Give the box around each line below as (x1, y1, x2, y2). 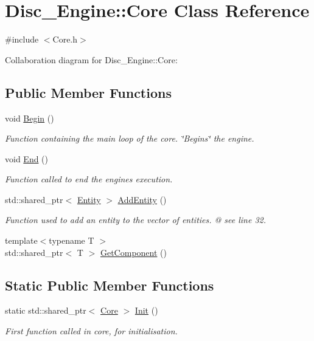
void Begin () (5, 111, 54, 124)
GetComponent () (100, 246, 167, 258)
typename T (49, 234, 94, 247)
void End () (5, 152, 49, 165)
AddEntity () (117, 193, 167, 205)
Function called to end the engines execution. (5, 173, 173, 185)
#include (5, 33, 39, 46)
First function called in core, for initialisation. (5, 325, 178, 337)
